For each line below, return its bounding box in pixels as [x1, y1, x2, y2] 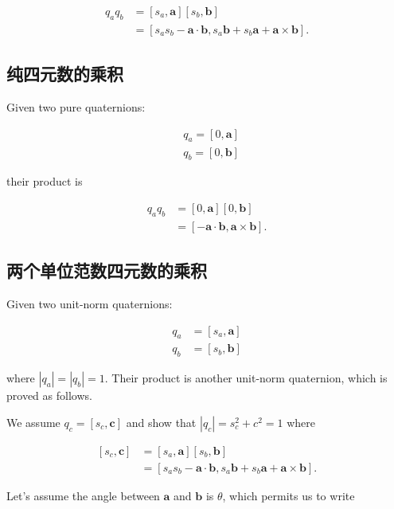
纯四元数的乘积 [6, 61, 123, 86]
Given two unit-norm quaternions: [6, 295, 173, 311]
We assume [6, 413, 60, 430]
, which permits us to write [222, 487, 355, 503]
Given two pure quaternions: [6, 99, 146, 116]
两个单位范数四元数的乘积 [6, 258, 207, 283]
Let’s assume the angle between [6, 487, 160, 503]
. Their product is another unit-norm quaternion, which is [104, 370, 388, 386]
